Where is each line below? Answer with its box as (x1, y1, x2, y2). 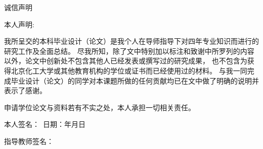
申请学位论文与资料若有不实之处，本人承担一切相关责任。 (4, 102, 195, 112)
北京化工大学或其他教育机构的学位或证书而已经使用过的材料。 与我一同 (11, 65, 247, 76)
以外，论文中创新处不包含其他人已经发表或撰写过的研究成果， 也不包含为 (4, 55, 247, 66)
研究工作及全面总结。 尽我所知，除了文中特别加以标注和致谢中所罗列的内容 (4, 45, 254, 56)
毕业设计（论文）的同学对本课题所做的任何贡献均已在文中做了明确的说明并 (11, 75, 259, 86)
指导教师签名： (4, 135, 54, 146)
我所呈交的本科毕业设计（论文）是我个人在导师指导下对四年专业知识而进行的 (4, 36, 259, 46)
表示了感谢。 (4, 85, 47, 96)
